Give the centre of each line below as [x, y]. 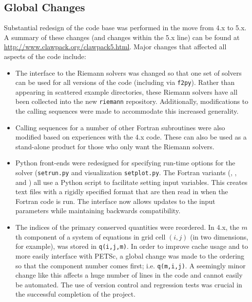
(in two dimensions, [219, 236]
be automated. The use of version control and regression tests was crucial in [129, 284]
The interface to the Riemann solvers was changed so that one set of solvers [128, 72]
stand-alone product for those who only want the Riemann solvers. [115, 146]
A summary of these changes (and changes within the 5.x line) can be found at [122, 37]
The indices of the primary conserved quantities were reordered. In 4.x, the [127, 227]
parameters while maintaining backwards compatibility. [98, 211]
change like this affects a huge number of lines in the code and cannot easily [129, 275]
